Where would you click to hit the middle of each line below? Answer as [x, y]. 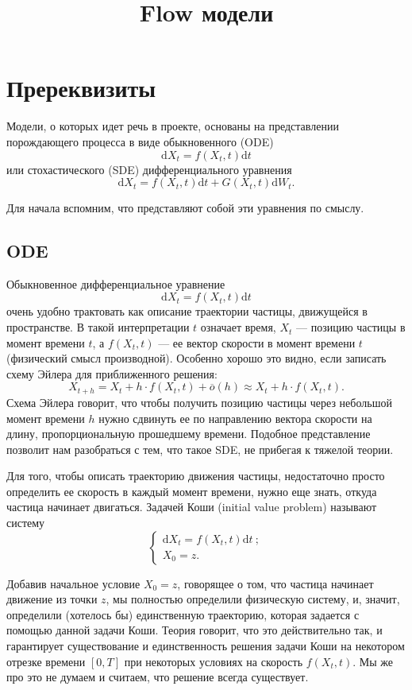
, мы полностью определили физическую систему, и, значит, [253, 599]
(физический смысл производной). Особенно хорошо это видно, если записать [196, 358]
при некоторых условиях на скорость [214, 661]
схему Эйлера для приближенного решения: [112, 373]
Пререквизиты [81, 88]
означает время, [238, 327]
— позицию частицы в [351, 327]
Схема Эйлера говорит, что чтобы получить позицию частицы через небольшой [199, 402]
